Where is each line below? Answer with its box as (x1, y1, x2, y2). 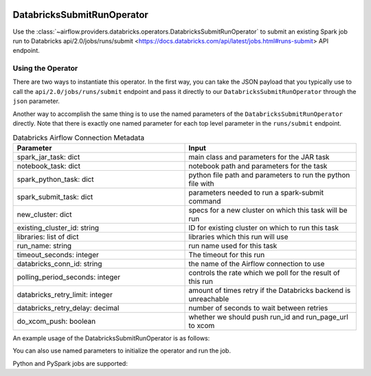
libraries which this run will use (188, 232, 289, 242)
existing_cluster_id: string (16, 223, 100, 233)
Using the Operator (12, 64, 78, 73)
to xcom (188, 320, 215, 330)
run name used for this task (188, 241, 278, 250)
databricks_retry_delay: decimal (16, 303, 120, 312)
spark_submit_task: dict (16, 192, 93, 202)
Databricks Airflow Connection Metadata (12, 132, 144, 142)
